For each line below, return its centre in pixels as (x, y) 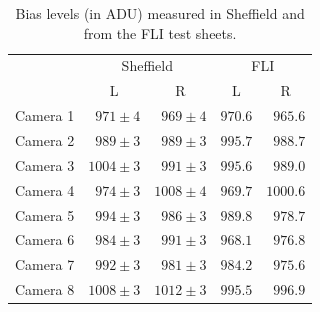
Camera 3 (45, 164)
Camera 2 (45, 139)
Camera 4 (45, 189)
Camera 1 (45, 115)
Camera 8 (45, 289)
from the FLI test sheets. (160, 32)
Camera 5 (45, 214)
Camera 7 (45, 264)
